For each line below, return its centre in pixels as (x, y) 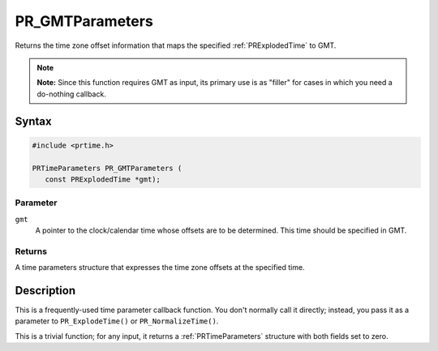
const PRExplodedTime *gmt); (103, 179)
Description (45, 291)
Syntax (33, 121)
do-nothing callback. (72, 94)
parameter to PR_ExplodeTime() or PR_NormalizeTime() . (117, 321)
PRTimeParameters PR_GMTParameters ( (107, 168)
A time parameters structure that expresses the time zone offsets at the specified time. (160, 268)
